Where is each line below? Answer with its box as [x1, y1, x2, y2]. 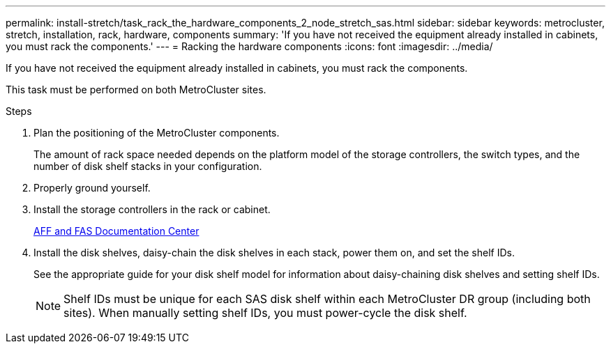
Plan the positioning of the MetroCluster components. [33, 127, 280, 139]
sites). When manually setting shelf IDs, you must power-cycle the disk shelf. [63, 306, 467, 320]
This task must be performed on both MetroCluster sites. [6, 84, 266, 95]
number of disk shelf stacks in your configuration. [33, 160, 262, 172]
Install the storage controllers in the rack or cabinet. [33, 203, 271, 215]
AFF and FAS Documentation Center [33, 225, 199, 237]
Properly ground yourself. [33, 182, 151, 194]
